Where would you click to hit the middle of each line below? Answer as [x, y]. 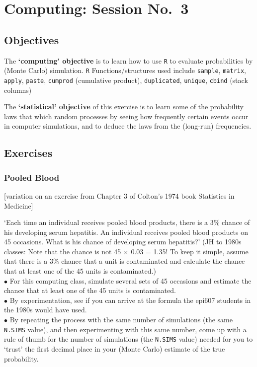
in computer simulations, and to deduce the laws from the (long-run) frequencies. [128, 126]
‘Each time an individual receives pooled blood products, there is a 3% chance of [127, 222]
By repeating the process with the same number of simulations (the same [121, 320]
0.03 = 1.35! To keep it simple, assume [190, 251]
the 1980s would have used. [45, 310]
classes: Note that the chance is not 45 [63, 251]
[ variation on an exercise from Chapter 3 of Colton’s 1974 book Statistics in [119, 195]
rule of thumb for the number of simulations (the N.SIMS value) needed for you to [128, 339]
